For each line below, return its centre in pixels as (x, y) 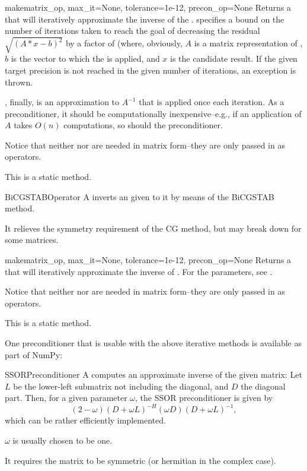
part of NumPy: (34, 354)
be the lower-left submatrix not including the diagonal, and (121, 386)
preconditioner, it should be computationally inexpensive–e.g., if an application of (153, 113)
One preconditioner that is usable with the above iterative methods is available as (153, 343)
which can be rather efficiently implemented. (85, 420)
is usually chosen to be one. (63, 440)
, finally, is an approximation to (62, 102)
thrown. (19, 82)
